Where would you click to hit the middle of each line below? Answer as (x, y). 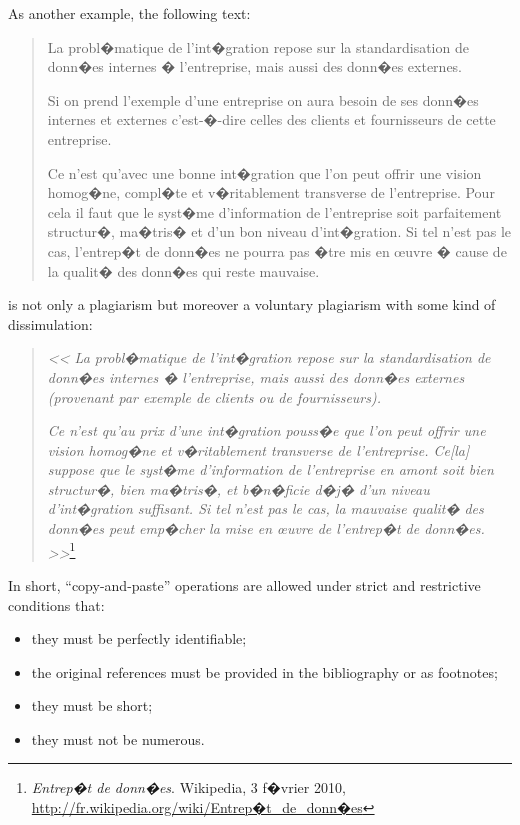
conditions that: (56, 604)
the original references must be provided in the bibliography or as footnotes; (264, 671)
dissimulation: (50, 323)
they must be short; (92, 705)
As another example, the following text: (129, 13)
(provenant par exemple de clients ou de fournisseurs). (214, 396)
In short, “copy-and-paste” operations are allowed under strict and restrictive (244, 584)
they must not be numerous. (118, 738)
